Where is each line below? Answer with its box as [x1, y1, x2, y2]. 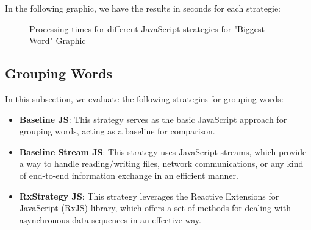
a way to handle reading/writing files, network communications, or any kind [19, 157, 304, 170]
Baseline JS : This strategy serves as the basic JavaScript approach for [19, 113, 287, 125]
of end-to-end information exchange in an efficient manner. [19, 169, 238, 181]
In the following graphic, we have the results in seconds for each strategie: [5, 2, 281, 14]
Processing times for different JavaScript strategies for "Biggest [29, 22, 265, 35]
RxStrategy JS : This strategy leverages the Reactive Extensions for [19, 189, 279, 202]
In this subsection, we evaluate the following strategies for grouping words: [5, 92, 284, 105]
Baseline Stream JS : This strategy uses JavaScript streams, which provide [19, 145, 307, 158]
